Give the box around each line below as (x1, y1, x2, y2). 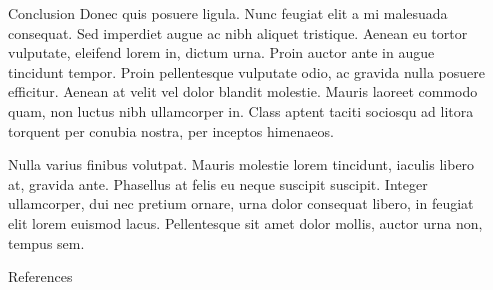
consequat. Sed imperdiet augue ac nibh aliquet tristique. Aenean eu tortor (8, 22, 468, 43)
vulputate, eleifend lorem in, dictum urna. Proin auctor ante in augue (8, 42, 435, 63)
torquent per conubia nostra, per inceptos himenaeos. (8, 120, 334, 141)
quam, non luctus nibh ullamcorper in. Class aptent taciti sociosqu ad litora (8, 100, 474, 121)
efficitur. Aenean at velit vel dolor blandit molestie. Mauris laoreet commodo (8, 81, 478, 102)
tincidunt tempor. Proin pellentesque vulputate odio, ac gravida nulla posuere (8, 61, 485, 82)
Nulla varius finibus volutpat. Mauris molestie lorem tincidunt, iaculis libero (8, 154, 475, 175)
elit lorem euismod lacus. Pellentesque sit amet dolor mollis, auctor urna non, (8, 212, 483, 233)
